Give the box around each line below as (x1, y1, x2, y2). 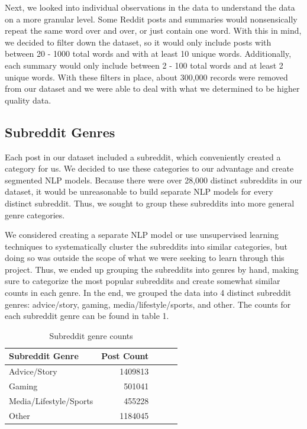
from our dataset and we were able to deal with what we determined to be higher (5, 82, 300, 95)
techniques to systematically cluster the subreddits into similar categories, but (5, 240, 287, 252)
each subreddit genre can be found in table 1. (5, 309, 169, 322)
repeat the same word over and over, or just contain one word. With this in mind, (5, 24, 302, 37)
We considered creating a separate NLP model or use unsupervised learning (5, 228, 279, 241)
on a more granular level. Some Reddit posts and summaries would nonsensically (5, 12, 298, 25)
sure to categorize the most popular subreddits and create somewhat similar (5, 275, 280, 287)
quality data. (5, 93, 51, 106)
